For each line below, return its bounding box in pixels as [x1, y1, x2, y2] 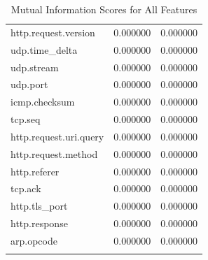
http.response [11, 216, 68, 231]
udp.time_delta [11, 42, 78, 57]
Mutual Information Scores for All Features [11, 2, 197, 16]
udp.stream [11, 59, 59, 74]
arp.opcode [11, 233, 57, 247]
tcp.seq [11, 112, 41, 127]
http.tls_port [11, 198, 68, 213]
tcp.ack [11, 181, 41, 196]
